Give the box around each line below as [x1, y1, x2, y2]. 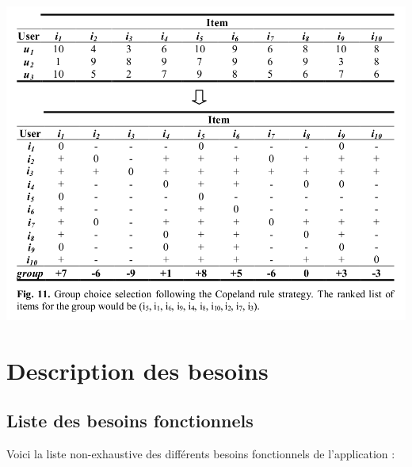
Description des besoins [6, 354, 269, 386]
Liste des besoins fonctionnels [6, 408, 254, 433]
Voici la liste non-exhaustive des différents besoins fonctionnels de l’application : [6, 445, 395, 461]
